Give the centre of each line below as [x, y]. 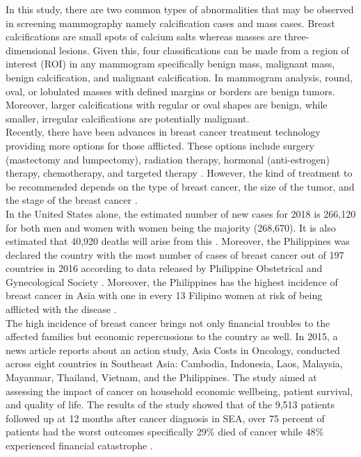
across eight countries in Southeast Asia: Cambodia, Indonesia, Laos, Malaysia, [174, 363]
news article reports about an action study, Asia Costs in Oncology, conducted [173, 350]
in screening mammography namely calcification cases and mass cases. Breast [170, 23]
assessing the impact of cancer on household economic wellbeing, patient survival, [179, 391]
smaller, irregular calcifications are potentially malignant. [128, 118]
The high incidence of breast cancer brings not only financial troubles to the [168, 322]
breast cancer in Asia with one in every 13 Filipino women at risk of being [164, 295]
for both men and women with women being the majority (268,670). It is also [171, 227]
